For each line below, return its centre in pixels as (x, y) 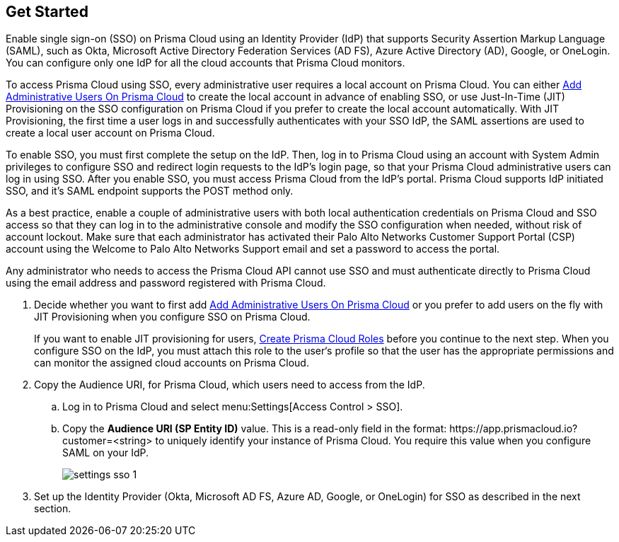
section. (53, 509)
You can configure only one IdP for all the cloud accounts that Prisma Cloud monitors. (206, 63)
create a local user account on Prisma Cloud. (110, 133)
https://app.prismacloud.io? (514, 429)
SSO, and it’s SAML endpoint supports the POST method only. (150, 191)
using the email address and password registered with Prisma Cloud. (166, 283)
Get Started (47, 12)
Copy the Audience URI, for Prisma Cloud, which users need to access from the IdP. (230, 385)
